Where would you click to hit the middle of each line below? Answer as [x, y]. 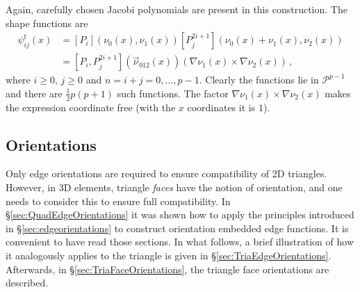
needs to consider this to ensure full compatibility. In [118, 201]
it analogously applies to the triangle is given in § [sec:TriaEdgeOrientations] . [169, 255]
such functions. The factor [173, 93]
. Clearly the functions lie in [259, 80]
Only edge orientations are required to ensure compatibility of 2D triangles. [166, 173]
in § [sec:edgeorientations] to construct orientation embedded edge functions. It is [177, 228]
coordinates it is [221, 107]
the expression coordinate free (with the [91, 107]
